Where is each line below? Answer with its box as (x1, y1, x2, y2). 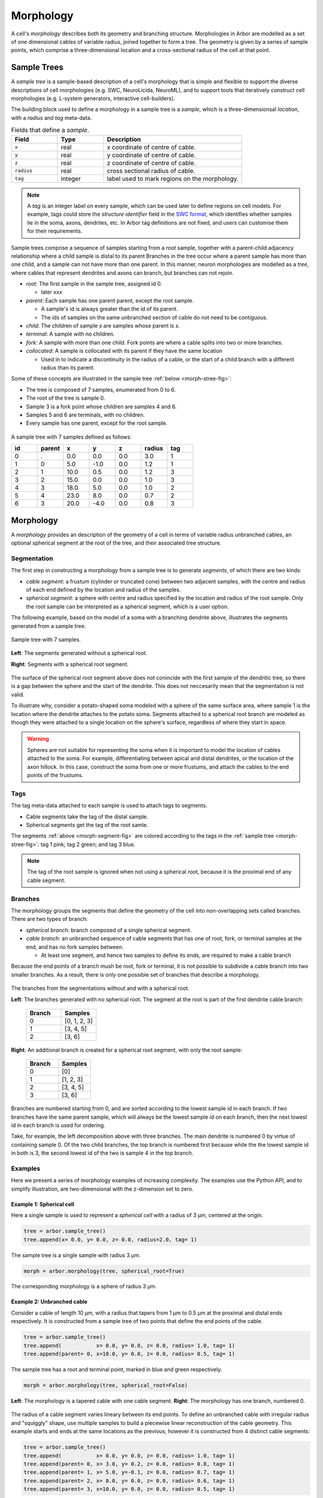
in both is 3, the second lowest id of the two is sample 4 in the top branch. (11, 1149, 194, 1156)
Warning (27, 735, 49, 742)
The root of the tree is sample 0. (26, 394, 105, 401)
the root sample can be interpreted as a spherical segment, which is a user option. (26, 603, 229, 610)
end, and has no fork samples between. (26, 943, 124, 950)
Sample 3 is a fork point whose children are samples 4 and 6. (26, 403, 177, 410)
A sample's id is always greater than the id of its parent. (41, 306, 178, 313)
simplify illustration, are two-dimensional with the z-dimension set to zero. (11, 1185, 194, 1192)
